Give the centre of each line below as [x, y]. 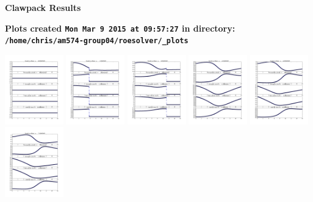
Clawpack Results [43, 7]
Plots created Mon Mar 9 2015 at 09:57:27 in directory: [120, 28]
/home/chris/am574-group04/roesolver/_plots [97, 41]
